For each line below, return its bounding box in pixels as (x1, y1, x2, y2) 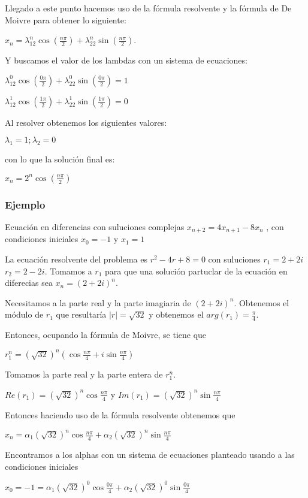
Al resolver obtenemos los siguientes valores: (5, 116, 167, 128)
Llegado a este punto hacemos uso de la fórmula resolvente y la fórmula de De (5, 2, 292, 14)
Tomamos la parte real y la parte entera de (5, 368, 163, 381)
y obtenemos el (149, 308, 204, 321)
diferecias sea (5, 276, 53, 289)
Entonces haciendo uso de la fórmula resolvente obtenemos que (5, 408, 235, 421)
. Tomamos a (44, 264, 92, 277)
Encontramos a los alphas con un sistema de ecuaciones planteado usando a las (5, 448, 295, 461)
